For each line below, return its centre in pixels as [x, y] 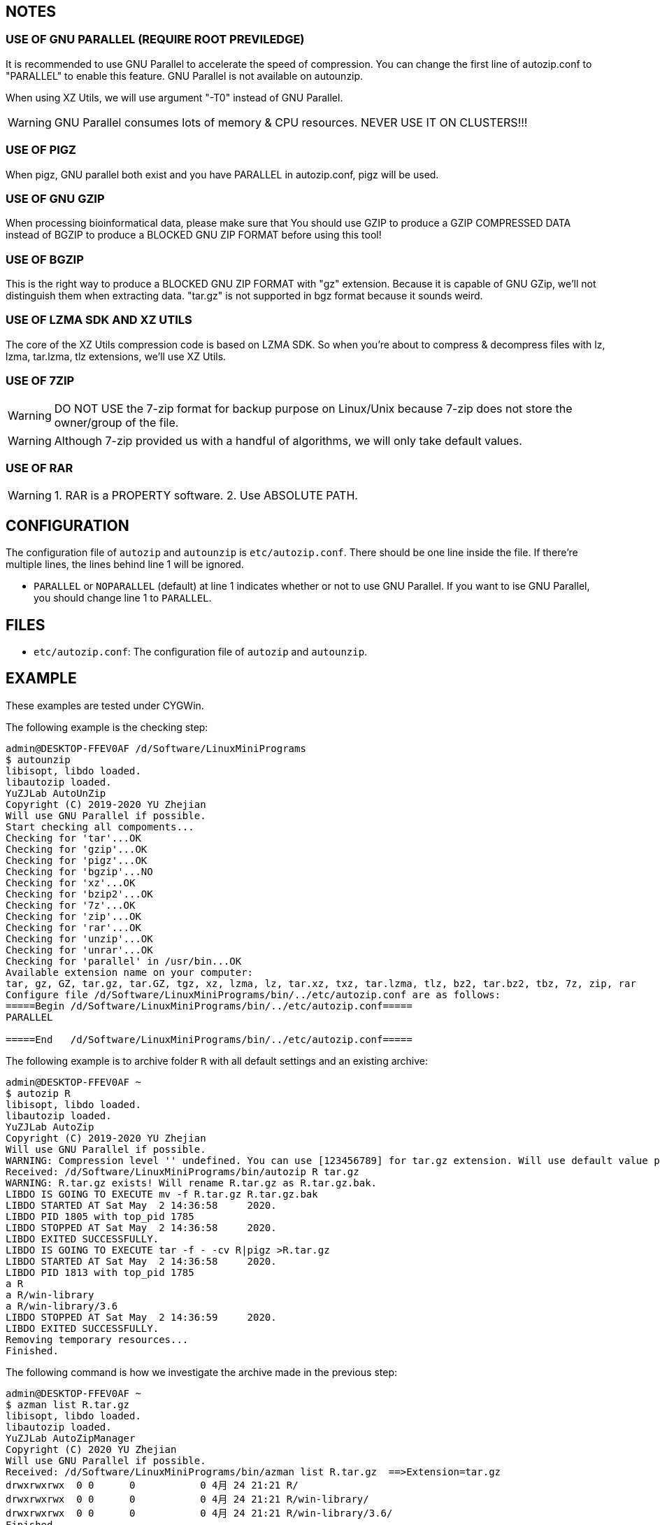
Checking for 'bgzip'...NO [79, 871]
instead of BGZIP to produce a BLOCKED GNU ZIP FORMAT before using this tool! [194, 235]
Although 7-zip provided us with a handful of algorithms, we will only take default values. [288, 440]
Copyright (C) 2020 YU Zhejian [91, 1449]
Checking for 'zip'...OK [73, 916]
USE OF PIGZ [41, 150]
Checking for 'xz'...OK [71, 882]
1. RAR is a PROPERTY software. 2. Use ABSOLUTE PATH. [206, 496]
